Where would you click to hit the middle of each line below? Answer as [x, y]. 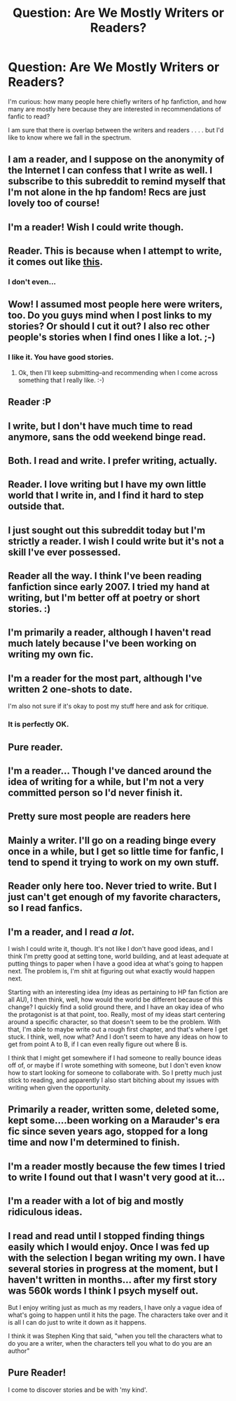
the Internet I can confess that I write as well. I [110, 171]
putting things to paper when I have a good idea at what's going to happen [116, 963]
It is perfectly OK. [39, 725]
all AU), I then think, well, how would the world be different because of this [116, 999]
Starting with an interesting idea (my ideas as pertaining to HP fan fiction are [118, 992]
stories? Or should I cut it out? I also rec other [109, 326]
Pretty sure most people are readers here [99, 817]
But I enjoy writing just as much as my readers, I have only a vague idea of [115, 1307]
